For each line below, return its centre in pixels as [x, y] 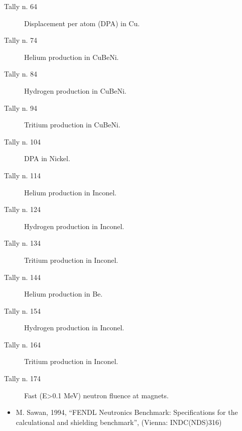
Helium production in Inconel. [71, 192]
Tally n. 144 [23, 277]
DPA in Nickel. [47, 158]
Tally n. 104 [23, 141]
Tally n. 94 [21, 107]
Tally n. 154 [23, 310]
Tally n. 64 [21, 6]
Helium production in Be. [64, 294]
